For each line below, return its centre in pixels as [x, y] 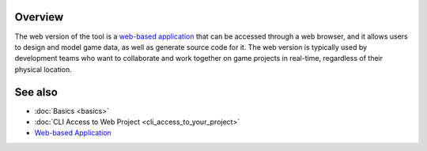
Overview [39, 17]
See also [36, 92]
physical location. [43, 69]
